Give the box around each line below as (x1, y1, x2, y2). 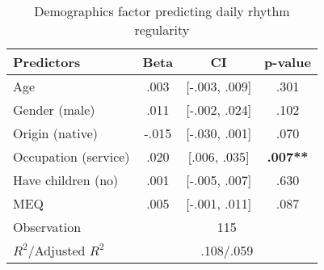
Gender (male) (13, 100, 95, 119)
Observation (13, 217, 82, 236)
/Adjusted (27, 241, 86, 259)
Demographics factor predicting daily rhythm (34, 2, 290, 20)
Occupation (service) (13, 147, 130, 166)
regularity (134, 20, 190, 39)
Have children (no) (13, 171, 119, 189)
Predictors (13, 53, 81, 71)
